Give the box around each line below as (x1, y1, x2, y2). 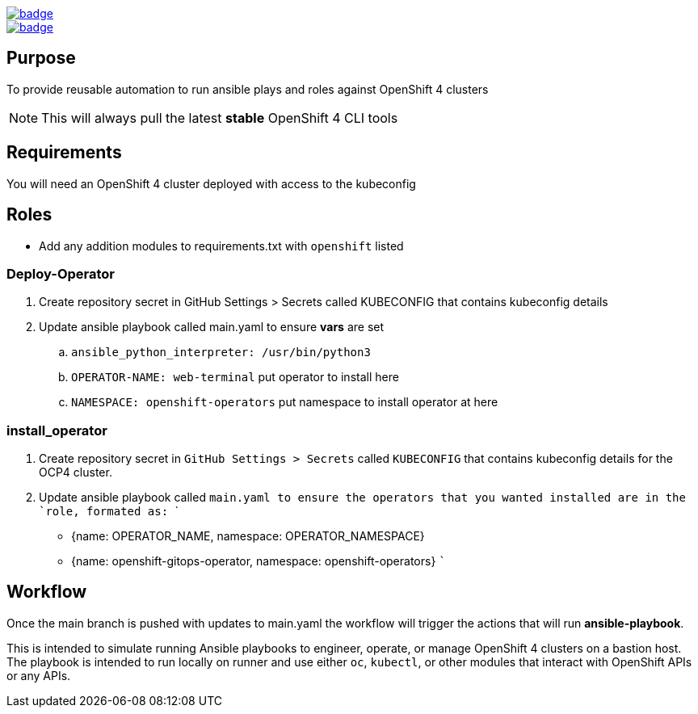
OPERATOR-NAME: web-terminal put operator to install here (71, 370, 399, 384)
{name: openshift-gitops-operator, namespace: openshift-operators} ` (71, 554, 446, 569)
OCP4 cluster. (39, 465, 112, 480)
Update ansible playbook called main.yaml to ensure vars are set (39, 320, 385, 334)
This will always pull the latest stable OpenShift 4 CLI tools (41, 109, 398, 126)
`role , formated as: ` (39, 504, 179, 519)
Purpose (6, 48, 76, 69)
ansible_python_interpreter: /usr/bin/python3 (71, 346, 371, 359)
